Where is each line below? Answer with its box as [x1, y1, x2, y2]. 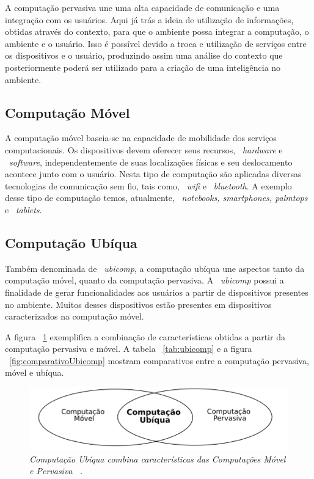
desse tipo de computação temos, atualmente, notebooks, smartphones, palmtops [5, 191, 308, 204]
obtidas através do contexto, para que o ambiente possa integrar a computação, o [5, 25, 309, 38]
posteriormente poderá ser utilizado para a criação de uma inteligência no [5, 60, 281, 73]
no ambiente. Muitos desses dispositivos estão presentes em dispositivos [5, 298, 272, 310]
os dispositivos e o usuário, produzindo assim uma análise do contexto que [5, 49, 283, 62]
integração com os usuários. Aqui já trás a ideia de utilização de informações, [5, 13, 294, 26]
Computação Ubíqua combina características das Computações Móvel [29, 452, 286, 465]
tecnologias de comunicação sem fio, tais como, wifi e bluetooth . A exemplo [5, 179, 292, 192]
